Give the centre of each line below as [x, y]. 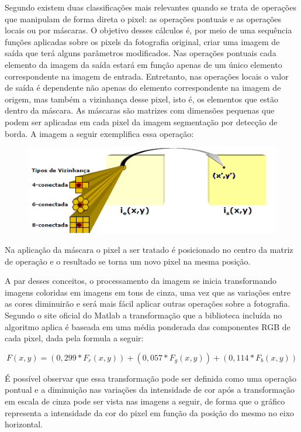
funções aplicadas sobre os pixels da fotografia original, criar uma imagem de [142, 41]
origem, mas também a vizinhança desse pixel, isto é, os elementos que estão [141, 99]
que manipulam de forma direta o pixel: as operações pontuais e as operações [143, 18]
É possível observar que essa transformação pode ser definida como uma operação [151, 378]
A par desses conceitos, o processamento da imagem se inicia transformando [141, 281]
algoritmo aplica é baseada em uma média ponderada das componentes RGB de [148, 326]
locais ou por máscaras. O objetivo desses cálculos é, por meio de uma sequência [148, 30]
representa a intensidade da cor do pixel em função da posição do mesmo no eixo [150, 412]
